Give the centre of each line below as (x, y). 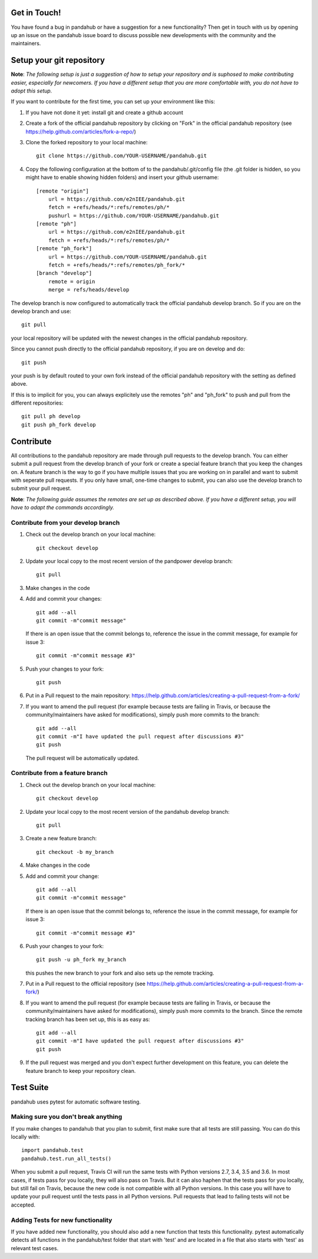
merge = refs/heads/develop (89, 290)
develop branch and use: (41, 311)
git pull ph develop (51, 416)
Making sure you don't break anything (67, 1117)
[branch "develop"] (64, 273)
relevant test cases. (35, 1248)
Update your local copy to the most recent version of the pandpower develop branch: (129, 561)
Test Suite (30, 1087)
